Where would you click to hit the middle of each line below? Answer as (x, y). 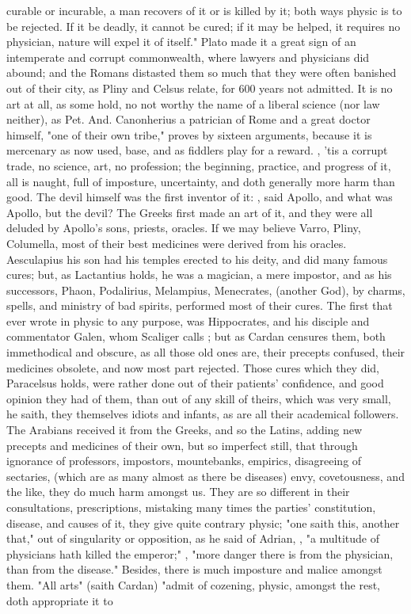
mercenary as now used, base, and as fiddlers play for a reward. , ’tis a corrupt (197, 150)
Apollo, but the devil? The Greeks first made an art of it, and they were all (190, 212)
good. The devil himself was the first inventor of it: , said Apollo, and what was (200, 197)
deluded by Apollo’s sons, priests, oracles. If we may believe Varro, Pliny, (184, 228)
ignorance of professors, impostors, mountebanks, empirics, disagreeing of (184, 461)
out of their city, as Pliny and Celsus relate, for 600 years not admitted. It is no (200, 88)
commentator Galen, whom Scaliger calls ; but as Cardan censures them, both (196, 336)
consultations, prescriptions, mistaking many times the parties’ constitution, (191, 507)
